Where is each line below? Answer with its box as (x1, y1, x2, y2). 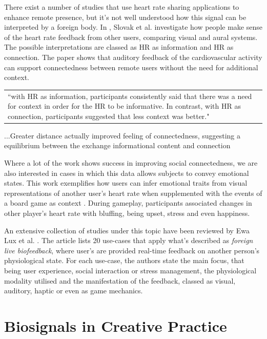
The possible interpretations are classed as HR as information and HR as (4, 42, 234, 52)
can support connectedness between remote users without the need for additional (4, 62, 258, 72)
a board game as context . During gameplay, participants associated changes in (4, 197, 252, 208)
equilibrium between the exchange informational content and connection (4, 140, 231, 151)
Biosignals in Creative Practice (4, 315, 227, 336)
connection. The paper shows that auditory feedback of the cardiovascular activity (4, 51, 262, 62)
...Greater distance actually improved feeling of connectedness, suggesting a (4, 130, 241, 141)
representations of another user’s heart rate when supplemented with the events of (4, 187, 262, 198)
